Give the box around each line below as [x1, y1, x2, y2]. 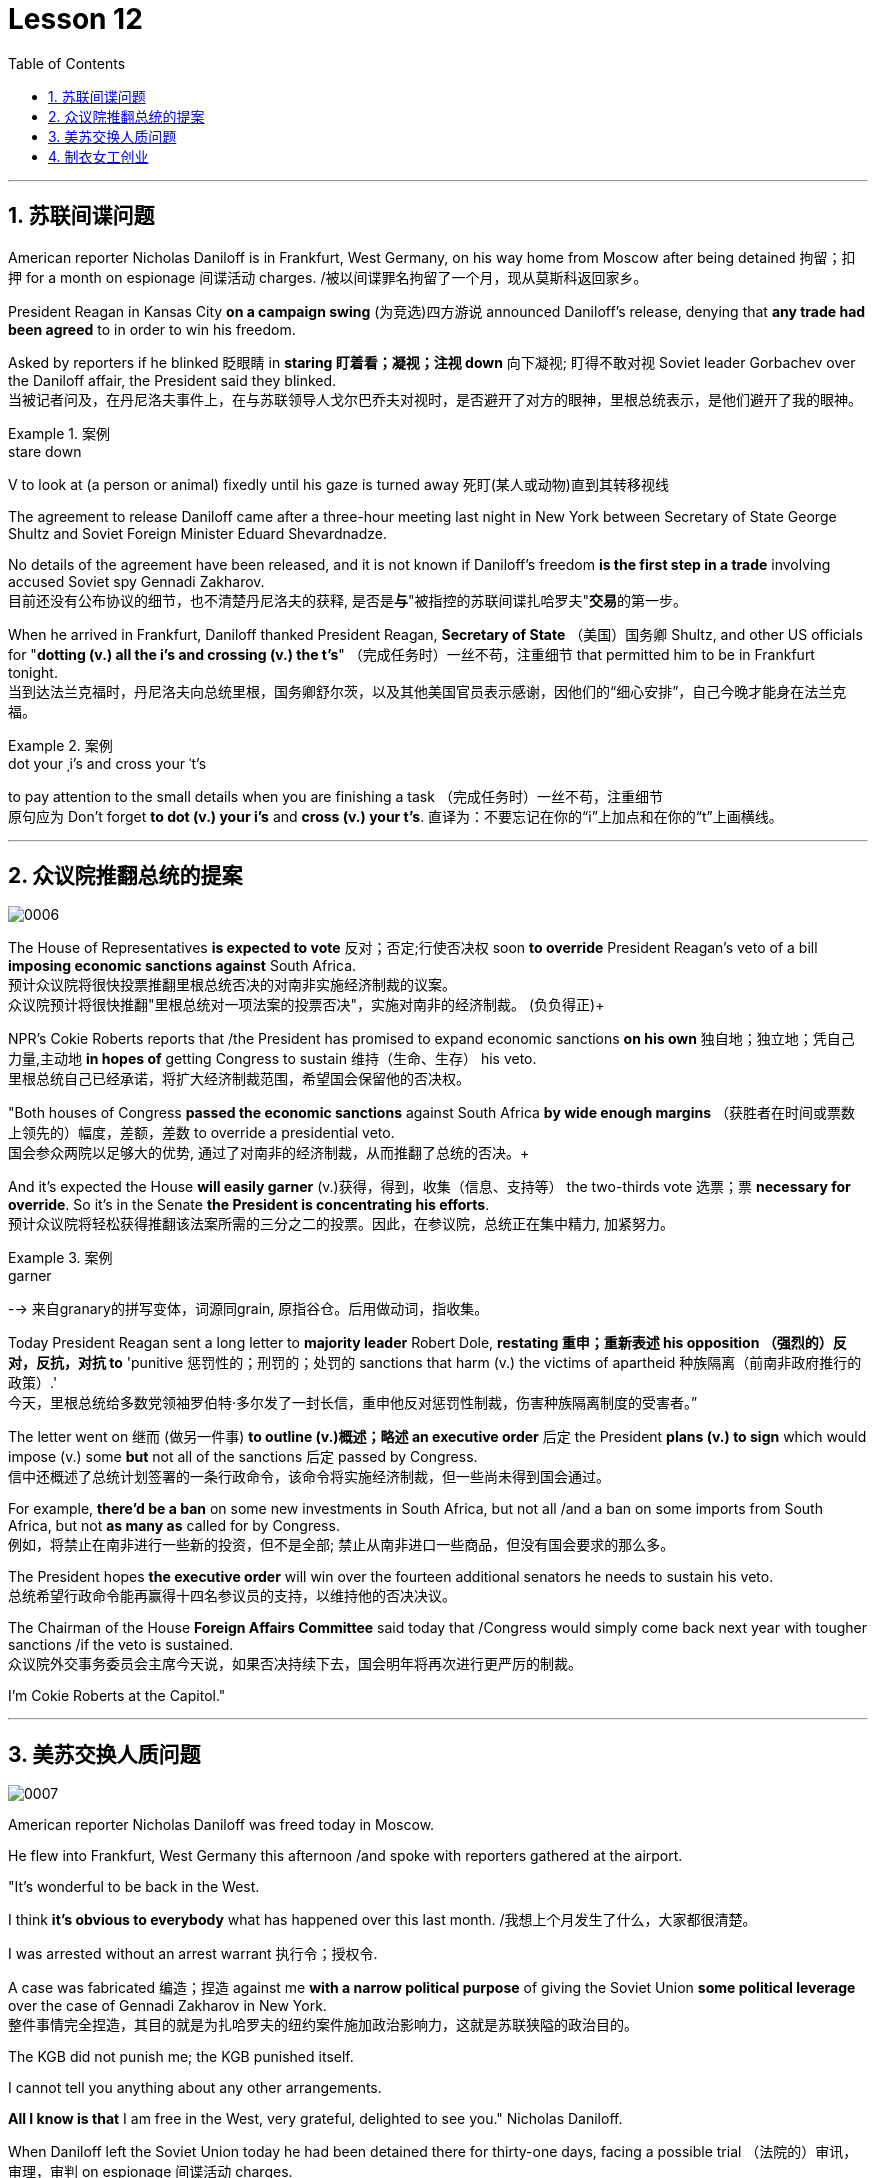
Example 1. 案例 [8, 424, 110, 442]
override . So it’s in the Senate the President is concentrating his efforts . [8, 1196, 490, 1214]
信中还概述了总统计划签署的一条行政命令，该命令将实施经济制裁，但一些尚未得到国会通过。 [8, 1468, 610, 1486]
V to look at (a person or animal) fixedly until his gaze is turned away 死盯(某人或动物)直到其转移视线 [8, 475, 669, 493]
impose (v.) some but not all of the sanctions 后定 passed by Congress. [8, 1448, 478, 1466]
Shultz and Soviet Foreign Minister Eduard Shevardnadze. [8, 524, 387, 542]
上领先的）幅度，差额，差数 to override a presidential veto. [8, 1124, 395, 1142]
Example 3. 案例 [8, 1249, 113, 1267]
